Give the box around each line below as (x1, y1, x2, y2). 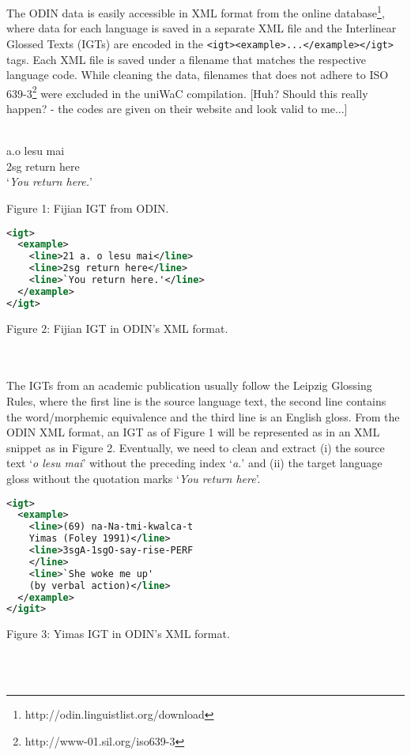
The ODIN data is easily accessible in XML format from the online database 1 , (6, 2, 385, 21)
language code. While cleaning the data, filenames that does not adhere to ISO (6, 66, 389, 83)
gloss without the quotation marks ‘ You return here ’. (6, 470, 261, 486)
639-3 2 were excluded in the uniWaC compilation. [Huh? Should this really (6, 82, 368, 101)
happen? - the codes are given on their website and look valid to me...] (6, 100, 348, 116)
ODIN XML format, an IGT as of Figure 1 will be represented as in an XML (6, 424, 380, 440)
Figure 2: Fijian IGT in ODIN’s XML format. (6, 319, 228, 336)
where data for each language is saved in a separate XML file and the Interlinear (6, 20, 397, 36)
